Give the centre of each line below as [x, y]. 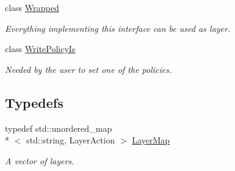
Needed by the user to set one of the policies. [88, 69]
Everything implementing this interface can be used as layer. [118, 28]
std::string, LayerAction [70, 140]
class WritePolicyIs [40, 49]
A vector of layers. [40, 160]
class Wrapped [32, 7]
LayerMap [151, 140]
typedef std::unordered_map [58, 128]
